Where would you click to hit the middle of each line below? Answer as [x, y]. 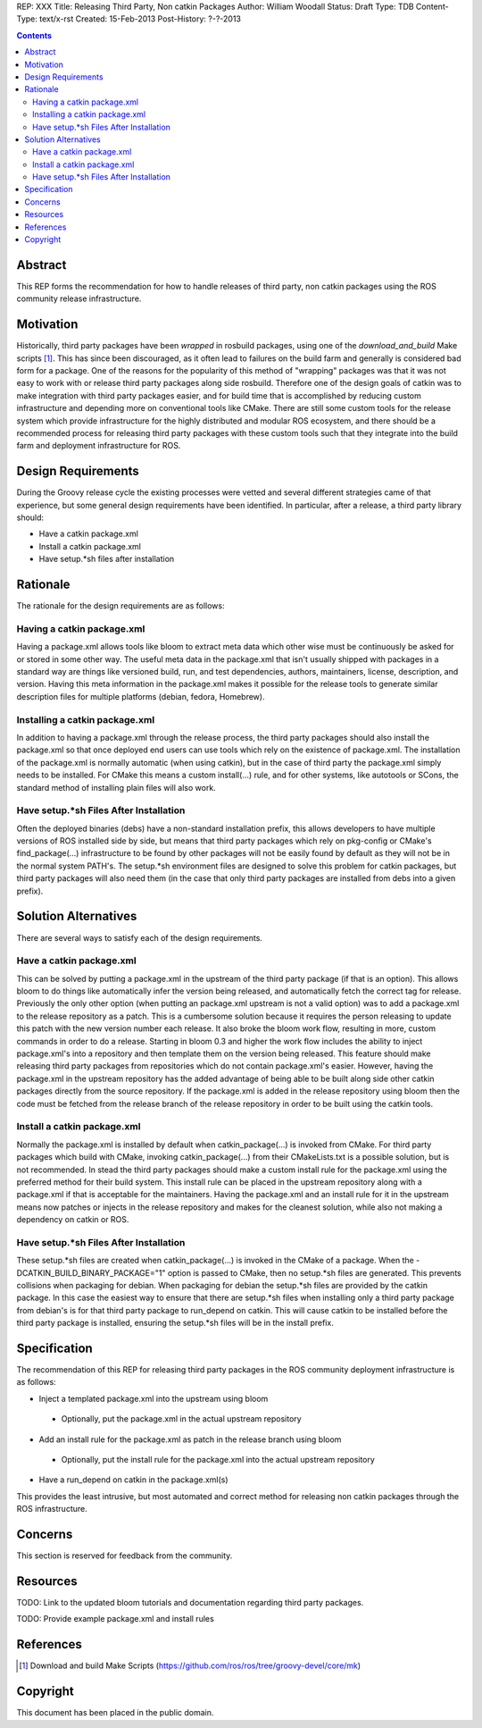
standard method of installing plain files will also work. [116, 787]
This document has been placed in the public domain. [115, 1713]
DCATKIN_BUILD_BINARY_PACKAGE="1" [91, 1272]
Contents [34, 35]
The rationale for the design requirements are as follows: [120, 606]
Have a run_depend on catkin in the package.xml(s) [133, 1480]
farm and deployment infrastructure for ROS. [99, 446]
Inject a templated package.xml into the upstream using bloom [154, 1398]
